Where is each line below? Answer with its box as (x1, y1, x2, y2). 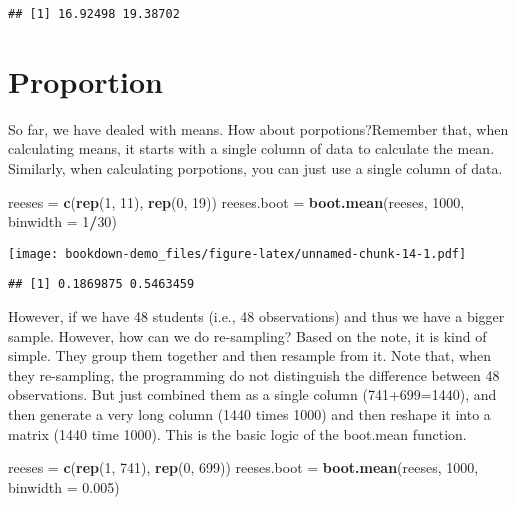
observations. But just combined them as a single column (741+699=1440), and (8, 384, 497, 405)
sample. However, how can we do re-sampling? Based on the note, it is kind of (8, 325, 487, 346)
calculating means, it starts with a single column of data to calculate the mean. (8, 138, 495, 159)
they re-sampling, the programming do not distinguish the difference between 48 (8, 364, 500, 385)
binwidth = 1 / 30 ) (8, 211, 117, 232)
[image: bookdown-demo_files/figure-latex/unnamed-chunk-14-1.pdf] (8, 246, 467, 261)
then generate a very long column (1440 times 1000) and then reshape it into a (8, 404, 491, 425)
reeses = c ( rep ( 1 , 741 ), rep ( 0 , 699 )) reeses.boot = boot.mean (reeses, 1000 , (8, 457, 479, 478)
